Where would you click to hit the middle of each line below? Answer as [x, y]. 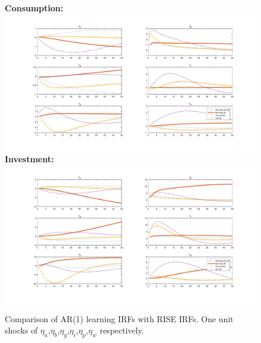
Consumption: [34, 8]
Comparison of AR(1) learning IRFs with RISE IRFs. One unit [119, 318]
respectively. [122, 330]
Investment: [29, 159]
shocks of [21, 330]
